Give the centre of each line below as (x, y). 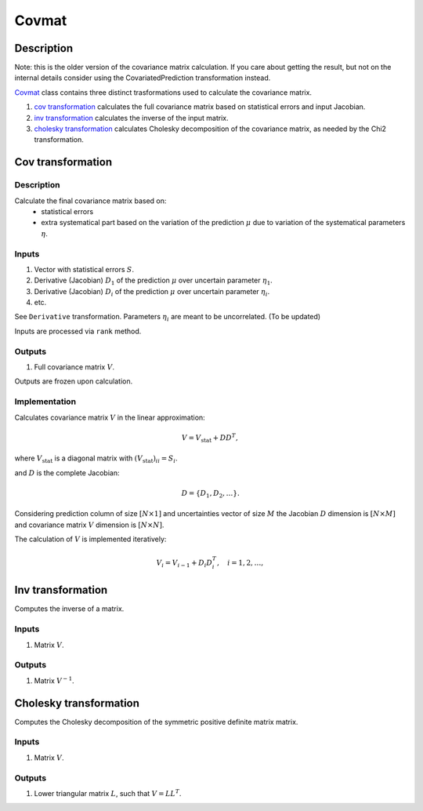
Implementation (45, 402)
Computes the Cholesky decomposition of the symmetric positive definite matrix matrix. (156, 722)
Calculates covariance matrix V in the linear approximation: (110, 417)
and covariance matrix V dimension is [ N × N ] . (89, 525)
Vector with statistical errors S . (84, 269)
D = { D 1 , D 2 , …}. (211, 494)
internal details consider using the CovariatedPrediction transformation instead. (143, 78)
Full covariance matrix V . (74, 367)
